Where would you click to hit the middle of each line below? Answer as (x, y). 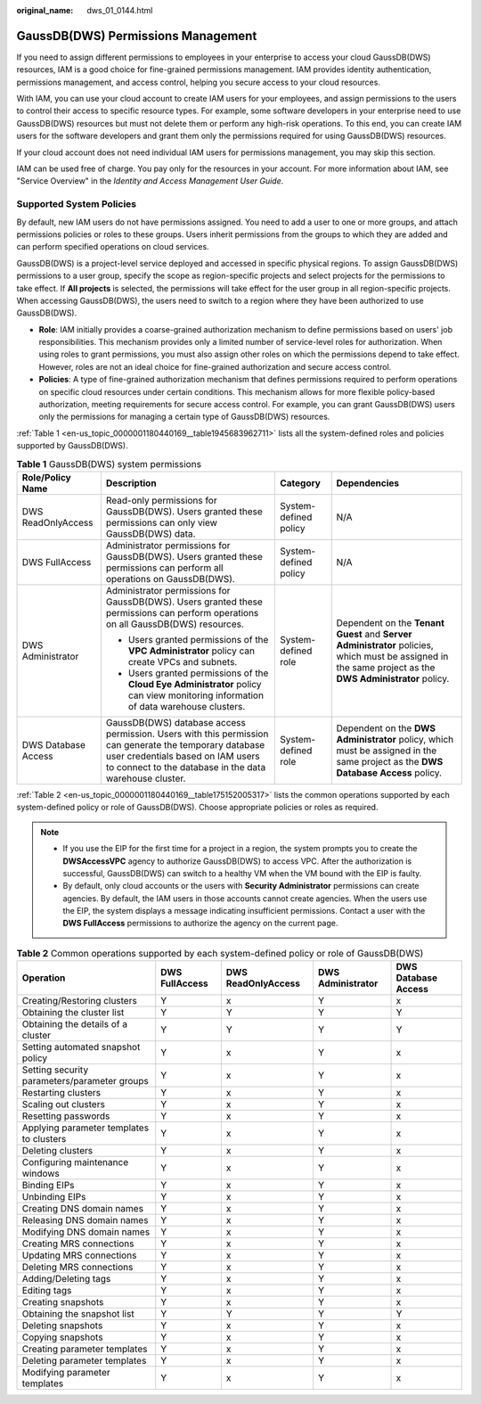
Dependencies (368, 483)
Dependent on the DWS (386, 728)
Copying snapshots (62, 1337)
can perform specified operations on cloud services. (113, 247)
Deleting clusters (57, 1151)
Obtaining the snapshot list (78, 1314)
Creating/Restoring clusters (79, 1001)
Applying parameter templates (86, 1128)
